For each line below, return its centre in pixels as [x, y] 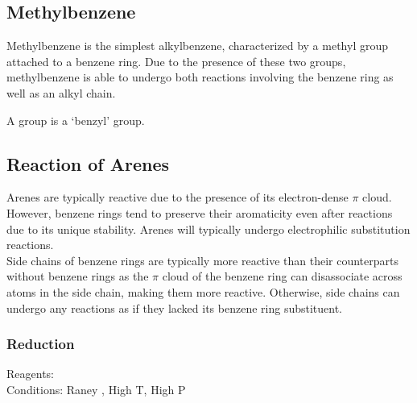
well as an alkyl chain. [61, 92]
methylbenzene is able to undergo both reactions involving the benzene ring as [200, 77]
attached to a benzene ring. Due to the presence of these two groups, [176, 61]
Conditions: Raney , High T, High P [96, 389]
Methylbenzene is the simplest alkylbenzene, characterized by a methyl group [197, 46]
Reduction [41, 344]
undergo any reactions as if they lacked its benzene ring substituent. [175, 307]
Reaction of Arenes [88, 163]
